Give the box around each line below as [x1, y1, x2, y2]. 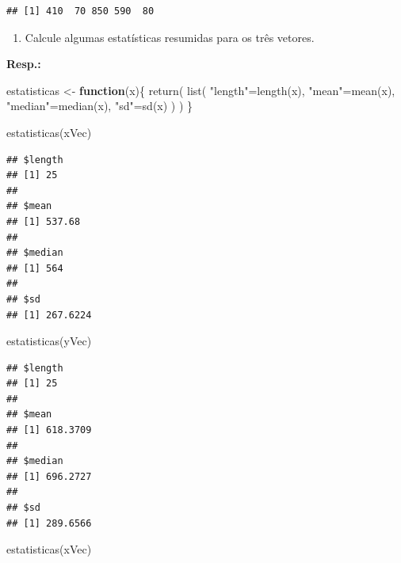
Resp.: [6, 55, 41, 72]
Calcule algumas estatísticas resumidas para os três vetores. [25, 29, 315, 45]
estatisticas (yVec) [6, 333, 92, 349]
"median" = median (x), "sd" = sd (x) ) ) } [6, 97, 193, 114]
